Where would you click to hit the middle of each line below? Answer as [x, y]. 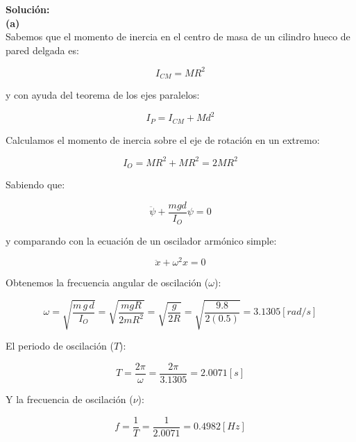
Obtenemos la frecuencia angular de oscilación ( [107, 283]
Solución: [28, 9]
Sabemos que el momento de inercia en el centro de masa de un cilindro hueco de [178, 36]
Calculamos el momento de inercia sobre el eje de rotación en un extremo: [163, 139]
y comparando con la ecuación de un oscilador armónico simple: [141, 240]
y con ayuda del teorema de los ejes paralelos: [103, 95]
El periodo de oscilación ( [60, 346]
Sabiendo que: [35, 185]
